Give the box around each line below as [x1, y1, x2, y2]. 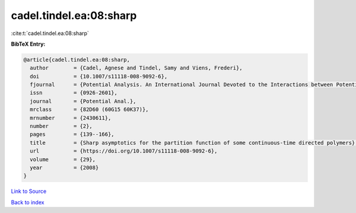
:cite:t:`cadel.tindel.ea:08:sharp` [11, 30, 89, 37]
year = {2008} [30, 164, 99, 171]
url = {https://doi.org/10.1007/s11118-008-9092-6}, [30, 148, 218, 154]
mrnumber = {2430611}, [30, 115, 112, 121]
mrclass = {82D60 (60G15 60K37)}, [30, 106, 149, 113]
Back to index [11, 199, 44, 206]
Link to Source [11, 187, 47, 195]
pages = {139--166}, [30, 131, 115, 138]
